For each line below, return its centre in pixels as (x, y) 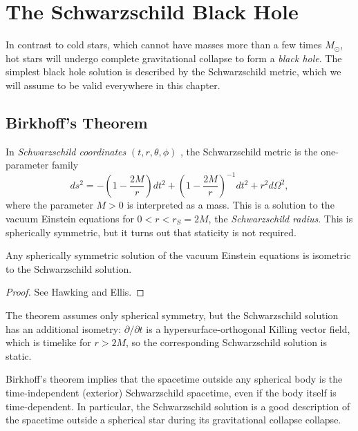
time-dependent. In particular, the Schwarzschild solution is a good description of (178, 406)
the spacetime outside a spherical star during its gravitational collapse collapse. (173, 420)
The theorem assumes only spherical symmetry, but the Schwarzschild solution (172, 315)
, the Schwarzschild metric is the (249, 151)
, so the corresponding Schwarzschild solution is (227, 342)
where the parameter (49, 205)
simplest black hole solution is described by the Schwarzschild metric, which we (173, 71)
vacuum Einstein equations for (70, 218)
